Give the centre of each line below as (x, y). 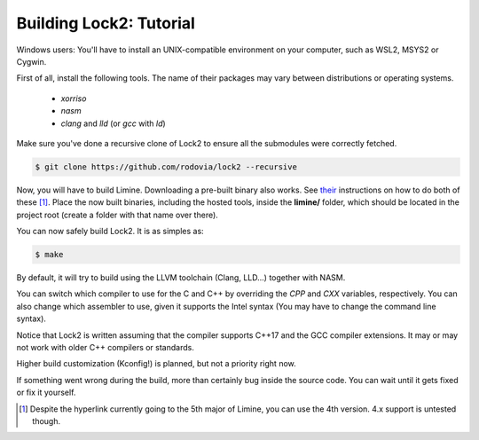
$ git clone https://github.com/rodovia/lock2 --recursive (166, 167)
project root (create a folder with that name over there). (118, 215)
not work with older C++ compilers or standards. (105, 347)
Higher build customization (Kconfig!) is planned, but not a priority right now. (156, 364)
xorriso (74, 98)
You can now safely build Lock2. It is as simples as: (110, 232)
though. (47, 420)
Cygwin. (31, 61)
